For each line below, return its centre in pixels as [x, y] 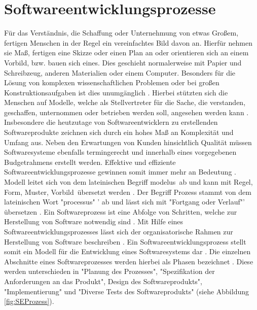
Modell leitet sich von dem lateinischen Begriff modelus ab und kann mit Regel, [128, 182]
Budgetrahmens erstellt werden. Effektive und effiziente [90, 162]
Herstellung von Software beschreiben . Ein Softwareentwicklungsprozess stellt [125, 241]
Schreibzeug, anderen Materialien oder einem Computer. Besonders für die [120, 72]
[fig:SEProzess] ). [29, 301]
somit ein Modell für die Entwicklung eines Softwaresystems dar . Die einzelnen [127, 251]
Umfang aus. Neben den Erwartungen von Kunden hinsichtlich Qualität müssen [128, 142]
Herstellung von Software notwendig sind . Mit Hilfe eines [94, 221]
